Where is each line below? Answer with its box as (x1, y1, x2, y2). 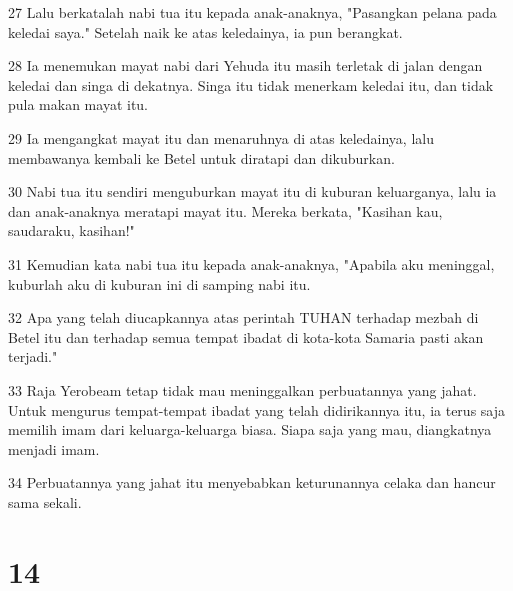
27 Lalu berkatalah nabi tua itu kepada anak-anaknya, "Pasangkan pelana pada (8, 2, 497, 22)
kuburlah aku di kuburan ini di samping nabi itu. (8, 273, 311, 294)
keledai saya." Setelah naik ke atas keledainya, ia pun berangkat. (8, 21, 403, 42)
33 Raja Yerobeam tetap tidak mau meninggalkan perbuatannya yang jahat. (8, 379, 477, 400)
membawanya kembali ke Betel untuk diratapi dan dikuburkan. (8, 147, 395, 168)
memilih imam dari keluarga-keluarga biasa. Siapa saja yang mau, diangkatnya (8, 419, 492, 440)
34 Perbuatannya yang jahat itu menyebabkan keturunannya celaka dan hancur (8, 472, 496, 493)
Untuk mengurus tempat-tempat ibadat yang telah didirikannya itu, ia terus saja (8, 399, 506, 420)
